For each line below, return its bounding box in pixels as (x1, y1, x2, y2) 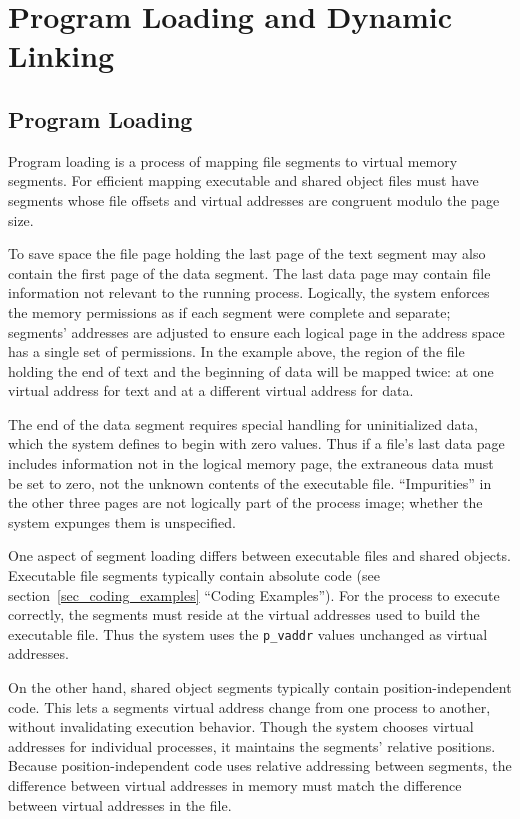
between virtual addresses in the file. (8, 794, 232, 815)
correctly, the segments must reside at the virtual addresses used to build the (8, 604, 480, 625)
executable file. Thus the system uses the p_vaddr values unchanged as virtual (8, 623, 488, 644)
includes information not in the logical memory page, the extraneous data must (8, 453, 494, 474)
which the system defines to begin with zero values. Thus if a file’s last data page (8, 433, 505, 454)
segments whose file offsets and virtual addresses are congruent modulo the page (8, 189, 500, 210)
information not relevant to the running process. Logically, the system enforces (8, 282, 490, 303)
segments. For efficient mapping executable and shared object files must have (8, 170, 479, 191)
